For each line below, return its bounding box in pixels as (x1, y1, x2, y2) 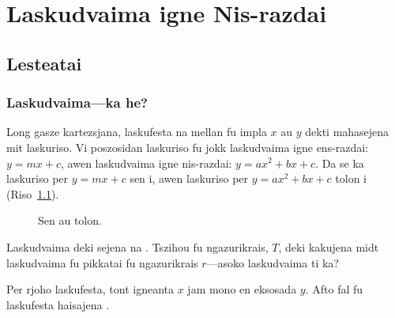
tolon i (335, 170, 367, 187)
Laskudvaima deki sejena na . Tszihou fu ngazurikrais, (6, 238, 269, 255)
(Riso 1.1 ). (6, 185, 59, 202)
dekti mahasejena (305, 123, 389, 140)
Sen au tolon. (38, 212, 102, 229)
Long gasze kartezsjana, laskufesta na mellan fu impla (6, 123, 267, 140)
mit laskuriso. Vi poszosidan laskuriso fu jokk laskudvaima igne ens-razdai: (6, 138, 369, 155)
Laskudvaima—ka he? (6, 93, 148, 112)
